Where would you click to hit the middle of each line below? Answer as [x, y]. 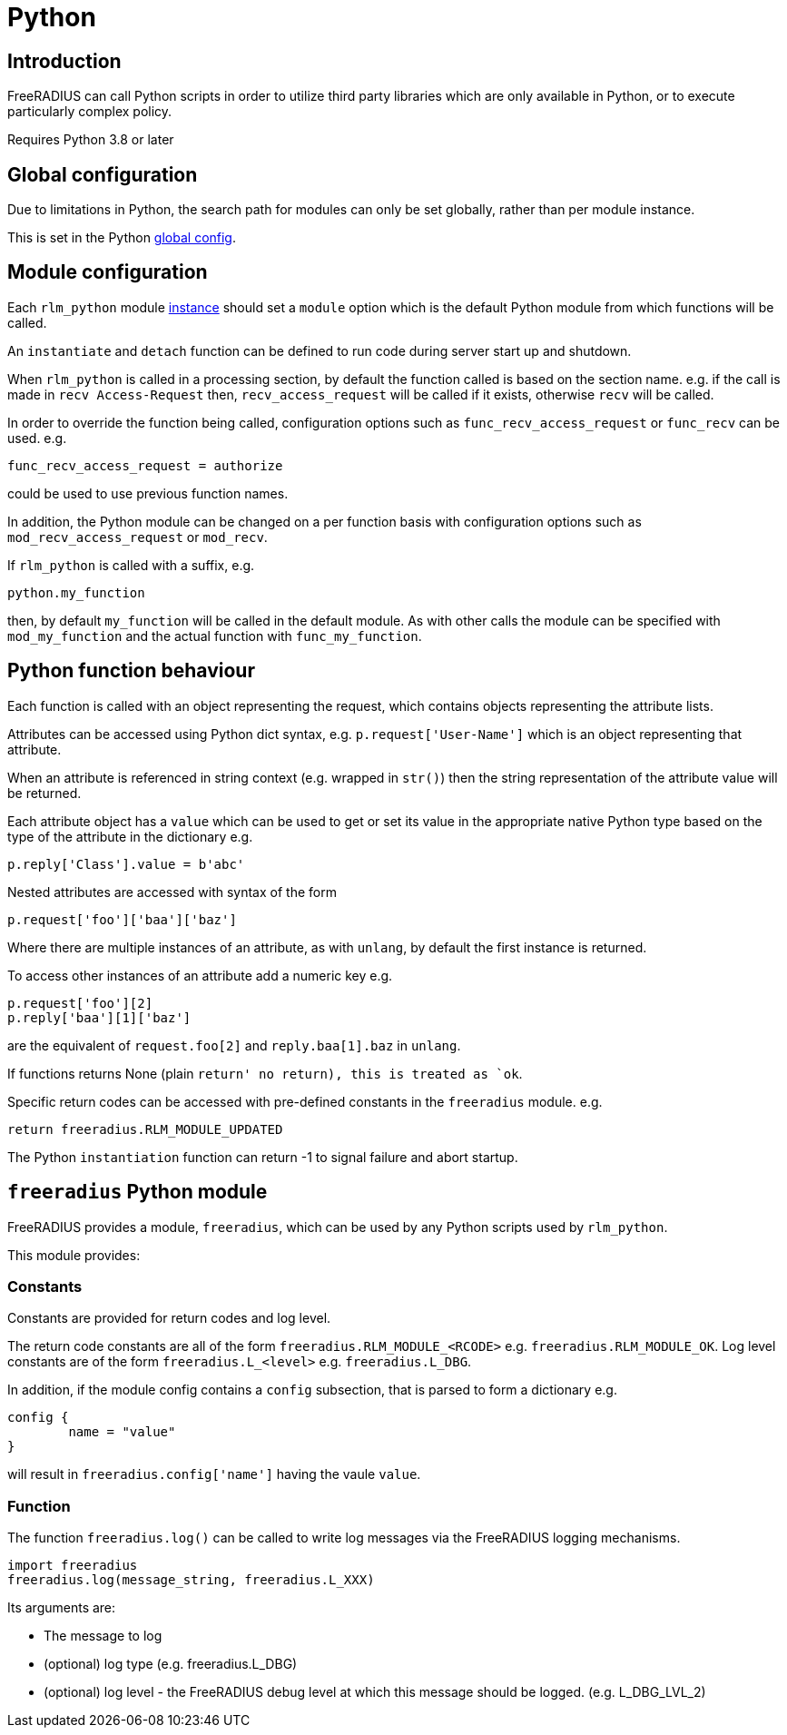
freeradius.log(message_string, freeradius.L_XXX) [191, 1580]
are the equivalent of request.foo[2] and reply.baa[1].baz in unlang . [234, 1045]
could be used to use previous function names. [148, 493]
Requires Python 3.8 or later [91, 140]
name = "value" [122, 1432]
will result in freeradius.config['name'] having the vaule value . [214, 1474]
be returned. [44, 793]
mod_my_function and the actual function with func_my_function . [215, 636]
